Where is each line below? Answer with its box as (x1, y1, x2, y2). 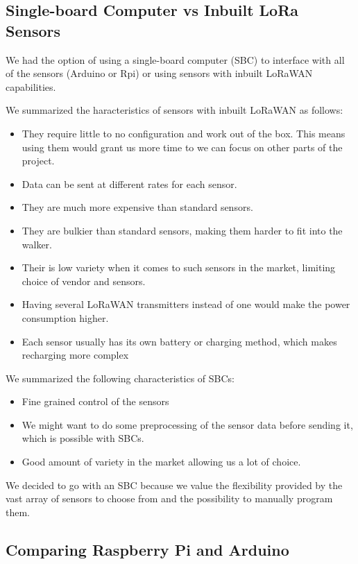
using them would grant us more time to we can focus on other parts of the (22, 139, 343, 154)
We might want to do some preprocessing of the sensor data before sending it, (22, 417, 353, 431)
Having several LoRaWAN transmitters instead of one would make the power (22, 297, 350, 311)
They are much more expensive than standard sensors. (22, 200, 253, 214)
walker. (22, 237, 53, 251)
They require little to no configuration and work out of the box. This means (22, 126, 346, 140)
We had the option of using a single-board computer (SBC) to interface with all (6, 52, 345, 67)
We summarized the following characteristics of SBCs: (6, 370, 235, 385)
